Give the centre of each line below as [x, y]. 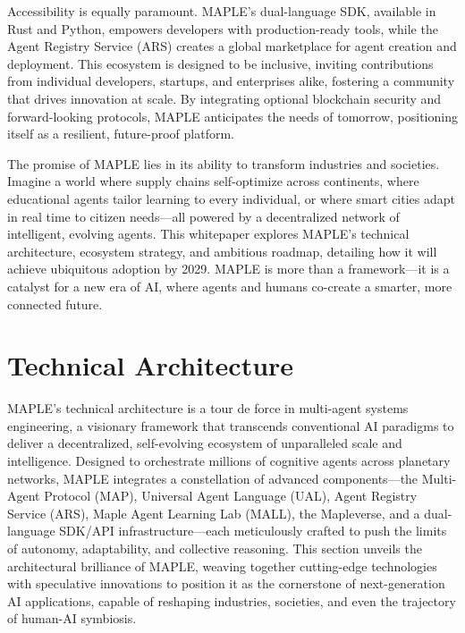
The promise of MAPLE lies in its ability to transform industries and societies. [224, 163]
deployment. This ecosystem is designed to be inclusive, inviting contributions [220, 63]
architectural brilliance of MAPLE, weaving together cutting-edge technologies [222, 565]
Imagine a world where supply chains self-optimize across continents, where [213, 181]
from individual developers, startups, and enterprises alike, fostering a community [231, 81]
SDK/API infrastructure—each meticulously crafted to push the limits [253, 531]
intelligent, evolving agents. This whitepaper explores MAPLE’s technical [208, 234]
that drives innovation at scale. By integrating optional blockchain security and [224, 98]
